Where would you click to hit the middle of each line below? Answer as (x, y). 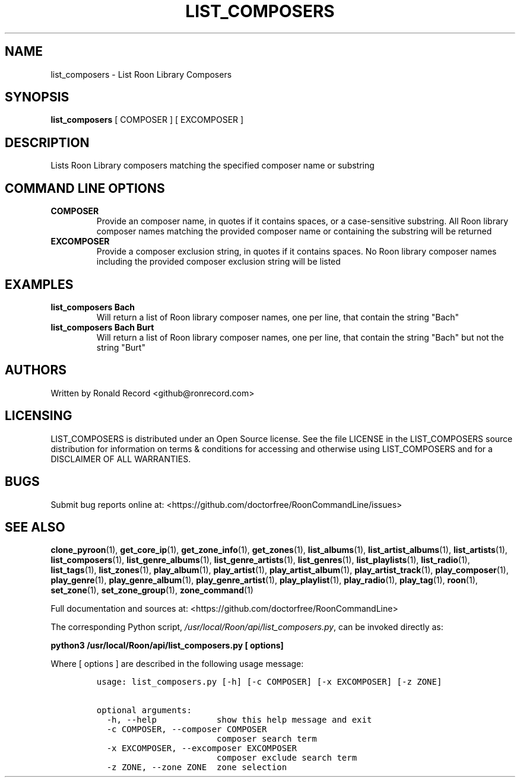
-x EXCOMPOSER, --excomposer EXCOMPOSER (202, 748)
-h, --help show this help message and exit (239, 720)
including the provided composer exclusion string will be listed (218, 262)
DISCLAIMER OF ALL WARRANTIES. (121, 459)
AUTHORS (36, 370)
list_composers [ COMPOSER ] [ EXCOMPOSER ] (147, 120)
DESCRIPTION (47, 142)
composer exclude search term (287, 758)
